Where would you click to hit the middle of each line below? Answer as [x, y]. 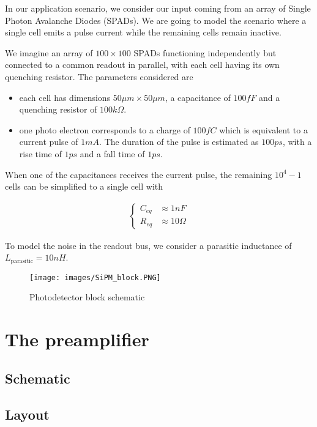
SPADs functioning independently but [205, 52]
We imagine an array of [49, 52]
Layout [27, 414]
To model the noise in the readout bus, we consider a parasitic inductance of [148, 245]
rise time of [40, 153]
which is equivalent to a [263, 129]
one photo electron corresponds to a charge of [105, 129]
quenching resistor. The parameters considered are [99, 76]
